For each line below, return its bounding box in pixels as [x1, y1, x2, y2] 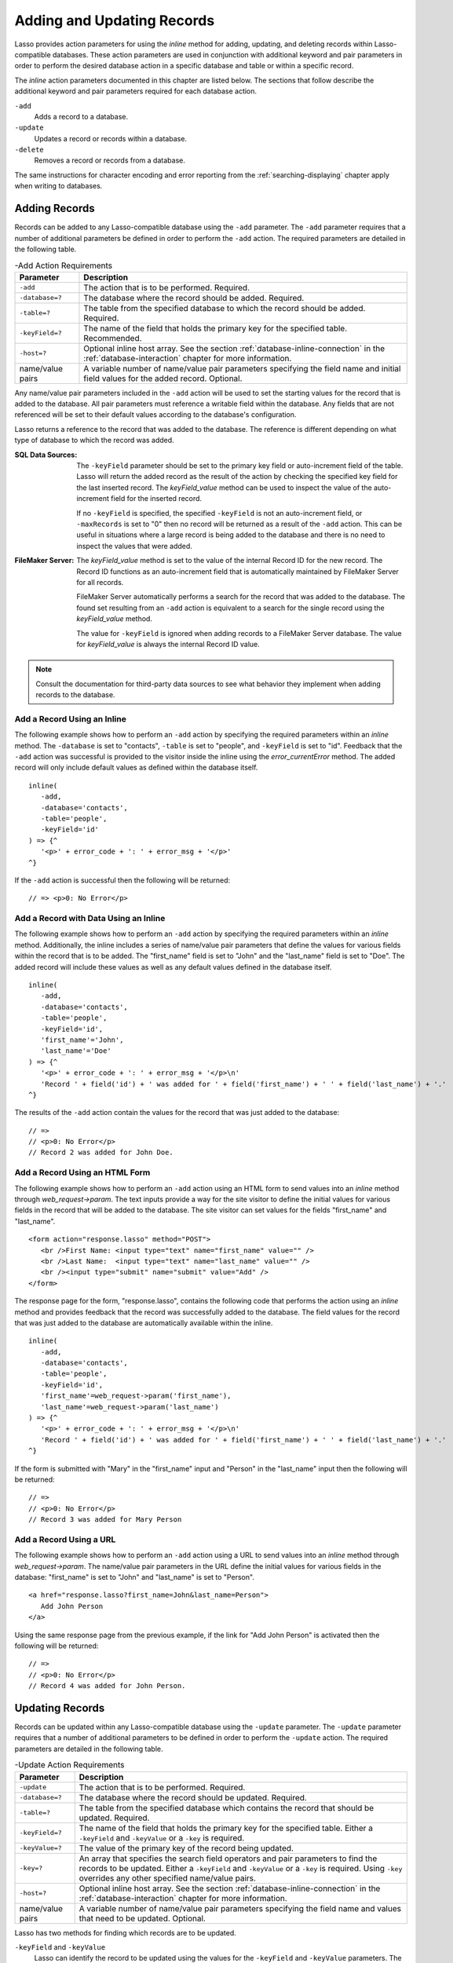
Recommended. [83, 332, 142, 343]
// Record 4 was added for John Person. [28, 1681, 186, 1691]
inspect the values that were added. [76, 541, 192, 550]
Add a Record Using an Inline [14, 713, 127, 724]
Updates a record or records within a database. [34, 133, 188, 143]
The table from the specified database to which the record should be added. [83, 302, 366, 313]
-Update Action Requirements [14, 1760, 125, 1771]
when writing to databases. [14, 181, 103, 191]
